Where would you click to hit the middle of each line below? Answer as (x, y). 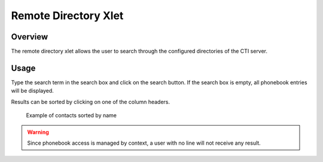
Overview (30, 37)
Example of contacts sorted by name (71, 115)
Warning (38, 132)
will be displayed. (32, 91)
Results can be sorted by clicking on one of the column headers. (91, 102)
